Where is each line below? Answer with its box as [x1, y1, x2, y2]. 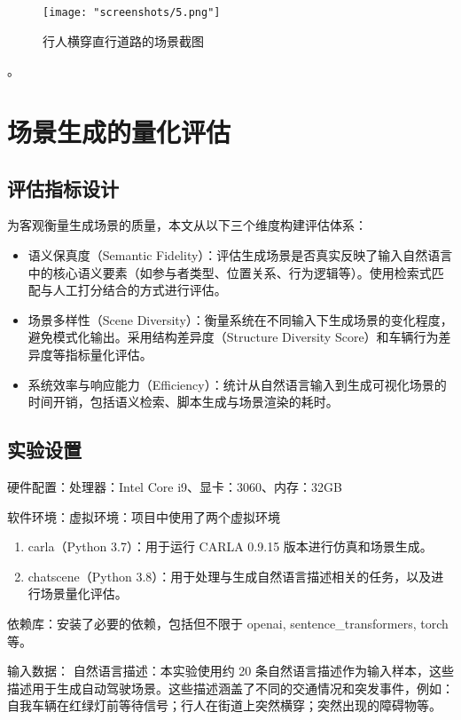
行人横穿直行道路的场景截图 [43, 31, 204, 50]
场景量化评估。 [40, 584, 128, 603]
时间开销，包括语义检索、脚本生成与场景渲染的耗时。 [27, 392, 339, 411]
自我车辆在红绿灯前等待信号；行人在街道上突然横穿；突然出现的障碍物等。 [7, 696, 441, 715]
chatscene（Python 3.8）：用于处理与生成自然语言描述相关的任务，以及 [27, 566, 432, 585]
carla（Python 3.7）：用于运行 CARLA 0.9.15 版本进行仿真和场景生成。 [27, 537, 433, 556]
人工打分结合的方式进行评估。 [52, 281, 227, 299]
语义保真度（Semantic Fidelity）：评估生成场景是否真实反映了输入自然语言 [27, 246, 453, 265]
